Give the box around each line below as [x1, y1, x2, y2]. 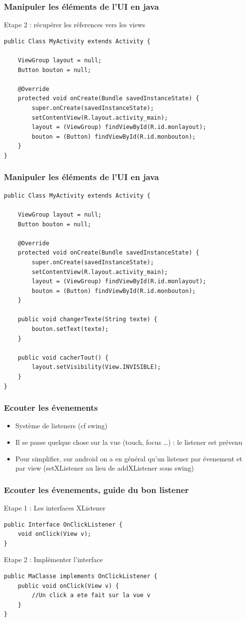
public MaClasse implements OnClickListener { [4, 573, 157, 580]
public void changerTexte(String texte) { [18, 316, 157, 323]
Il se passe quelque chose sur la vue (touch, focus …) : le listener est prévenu [15, 437, 243, 447]
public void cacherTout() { [18, 354, 109, 361]
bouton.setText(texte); [32, 326, 109, 333]
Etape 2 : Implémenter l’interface [4, 554, 103, 565]
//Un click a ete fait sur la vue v [32, 592, 151, 599]
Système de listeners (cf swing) [15, 420, 108, 431]
